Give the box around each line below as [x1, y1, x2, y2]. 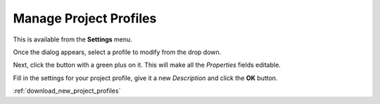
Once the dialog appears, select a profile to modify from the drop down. [13, 48, 222, 56]
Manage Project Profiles [13, 11, 157, 26]
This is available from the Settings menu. [13, 35, 133, 44]
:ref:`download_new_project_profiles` [13, 86, 121, 95]
